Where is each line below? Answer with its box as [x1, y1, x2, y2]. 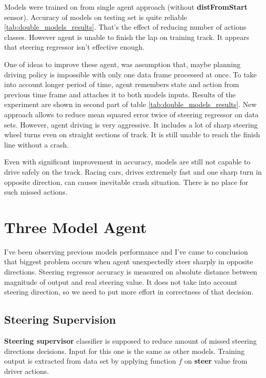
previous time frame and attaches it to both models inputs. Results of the [4, 89, 236, 99]
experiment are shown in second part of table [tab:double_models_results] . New [4, 99, 257, 110]
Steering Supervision [4, 311, 116, 327]
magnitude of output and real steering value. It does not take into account [4, 276, 238, 287]
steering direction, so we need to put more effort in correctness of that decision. [4, 286, 254, 297]
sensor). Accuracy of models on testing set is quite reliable [4, 11, 187, 22]
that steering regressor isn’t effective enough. [4, 41, 145, 52]
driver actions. [4, 365, 49, 376]
